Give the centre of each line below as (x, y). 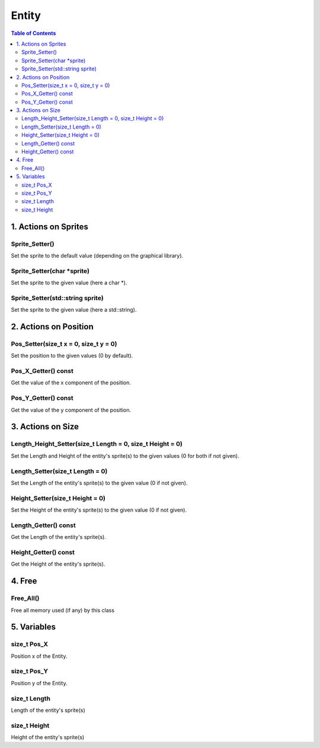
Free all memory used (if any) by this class (63, 610)
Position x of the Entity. (39, 656)
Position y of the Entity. (39, 683)
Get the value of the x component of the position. (71, 383)
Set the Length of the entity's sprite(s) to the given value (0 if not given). (99, 483)
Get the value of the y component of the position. (71, 410)
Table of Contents (33, 33)
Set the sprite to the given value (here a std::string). (74, 310)
